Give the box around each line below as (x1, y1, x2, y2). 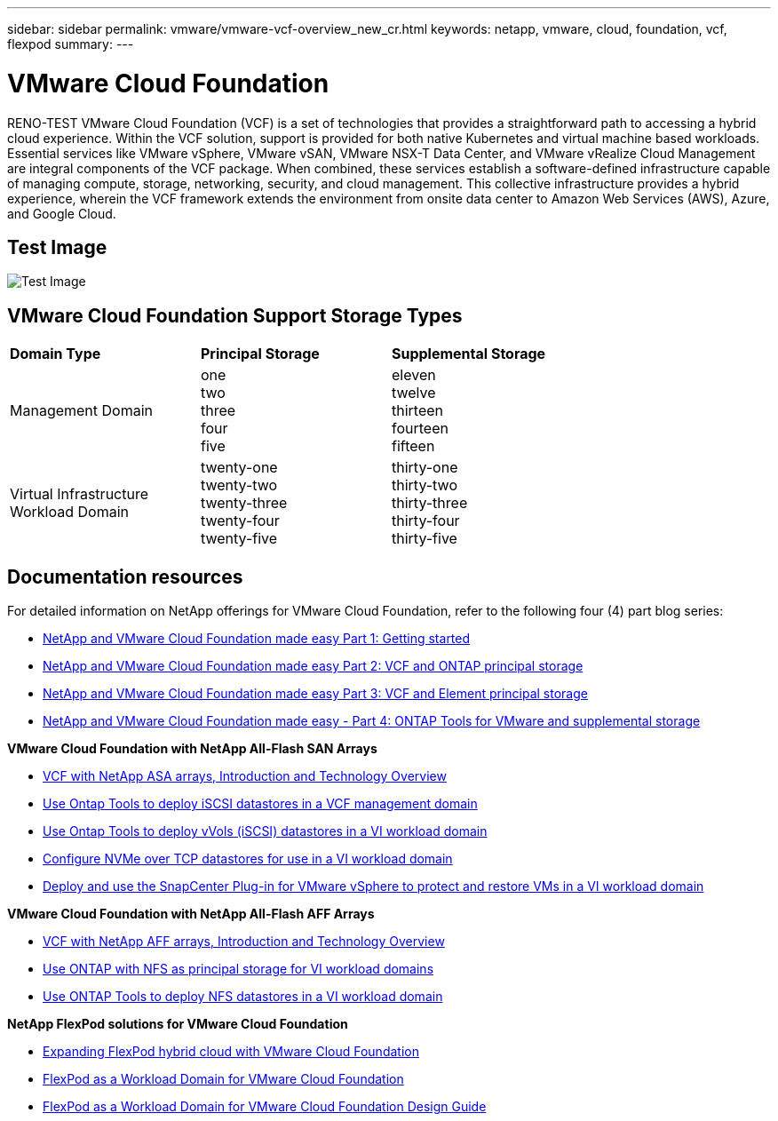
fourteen (392, 419, 449, 438)
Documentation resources (7, 565, 243, 588)
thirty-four (392, 512, 460, 530)
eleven (392, 366, 436, 385)
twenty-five (201, 529, 278, 548)
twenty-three (201, 494, 288, 513)
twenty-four (201, 512, 280, 530)
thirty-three (392, 494, 468, 513)
